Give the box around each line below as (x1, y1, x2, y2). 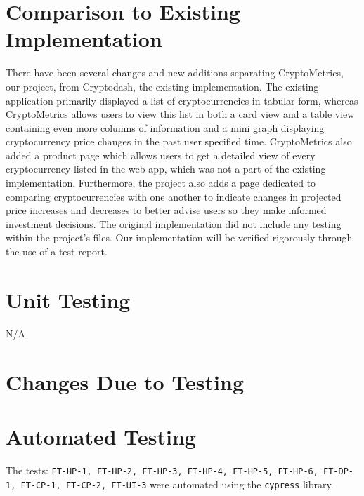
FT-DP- (323, 466, 353, 476)
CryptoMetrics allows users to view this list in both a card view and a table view (6, 107, 355, 121)
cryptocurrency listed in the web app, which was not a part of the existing (6, 161, 326, 176)
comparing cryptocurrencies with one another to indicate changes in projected (6, 189, 342, 203)
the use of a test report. (6, 244, 108, 259)
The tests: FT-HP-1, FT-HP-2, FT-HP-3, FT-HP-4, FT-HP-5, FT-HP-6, (6, 462, 318, 477)
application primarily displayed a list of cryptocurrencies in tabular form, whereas (6, 93, 358, 107)
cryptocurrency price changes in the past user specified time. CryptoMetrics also (6, 134, 352, 149)
